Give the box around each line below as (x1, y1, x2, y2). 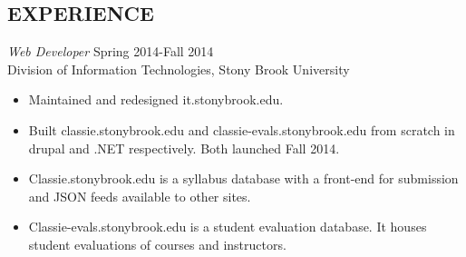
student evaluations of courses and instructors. (28, 234, 286, 253)
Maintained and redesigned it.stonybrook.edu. (28, 90, 284, 109)
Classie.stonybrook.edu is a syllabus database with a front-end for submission (28, 169, 459, 188)
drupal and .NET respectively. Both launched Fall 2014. (28, 138, 340, 157)
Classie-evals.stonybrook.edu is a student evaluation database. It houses (28, 217, 427, 236)
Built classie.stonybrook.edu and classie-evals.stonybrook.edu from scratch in (28, 120, 455, 139)
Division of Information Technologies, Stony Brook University (7, 59, 350, 78)
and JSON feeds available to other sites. (28, 186, 251, 205)
